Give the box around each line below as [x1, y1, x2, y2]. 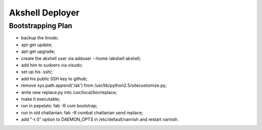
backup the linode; [21, 35, 59, 41]
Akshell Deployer [9, 7, 80, 18]
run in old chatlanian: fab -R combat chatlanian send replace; [21, 110, 143, 115]
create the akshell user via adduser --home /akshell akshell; [21, 55, 141, 61]
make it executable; [21, 96, 60, 102]
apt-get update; [21, 42, 53, 48]
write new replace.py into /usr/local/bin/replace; [21, 89, 117, 95]
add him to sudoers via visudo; [21, 62, 83, 68]
